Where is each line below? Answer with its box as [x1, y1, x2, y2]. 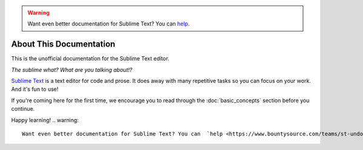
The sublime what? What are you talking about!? [11, 66, 132, 73]
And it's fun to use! [11, 85, 59, 93]
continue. [11, 105, 35, 112]
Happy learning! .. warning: [11, 116, 79, 123]
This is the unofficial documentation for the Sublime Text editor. [11, 55, 169, 62]
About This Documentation [11, 39, 116, 50]
